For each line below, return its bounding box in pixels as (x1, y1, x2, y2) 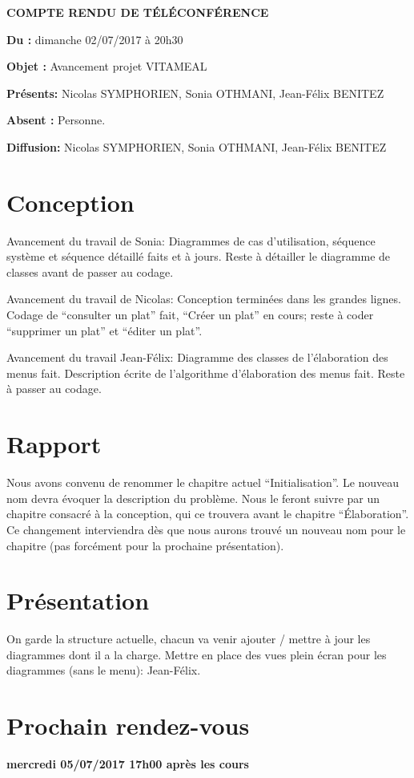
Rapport (6, 427, 102, 460)
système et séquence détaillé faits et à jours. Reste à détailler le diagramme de (6, 248, 391, 265)
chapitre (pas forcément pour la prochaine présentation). (6, 537, 284, 553)
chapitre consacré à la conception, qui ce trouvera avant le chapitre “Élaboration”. (6, 505, 409, 522)
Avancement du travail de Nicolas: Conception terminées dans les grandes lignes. (6, 290, 401, 307)
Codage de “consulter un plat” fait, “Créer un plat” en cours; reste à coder (6, 306, 374, 323)
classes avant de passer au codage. (6, 263, 174, 280)
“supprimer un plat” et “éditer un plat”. (6, 322, 203, 338)
